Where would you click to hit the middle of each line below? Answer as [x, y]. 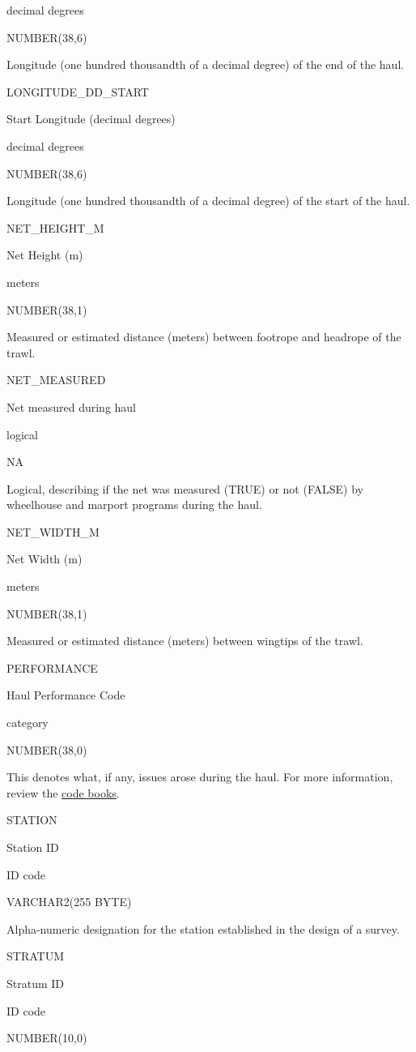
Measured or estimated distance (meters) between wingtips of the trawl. [185, 641]
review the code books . [63, 792]
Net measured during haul [72, 406]
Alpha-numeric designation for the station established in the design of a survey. [203, 928]
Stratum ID [36, 983]
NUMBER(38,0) [47, 749]
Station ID [33, 847]
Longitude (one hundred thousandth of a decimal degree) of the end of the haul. [206, 64]
